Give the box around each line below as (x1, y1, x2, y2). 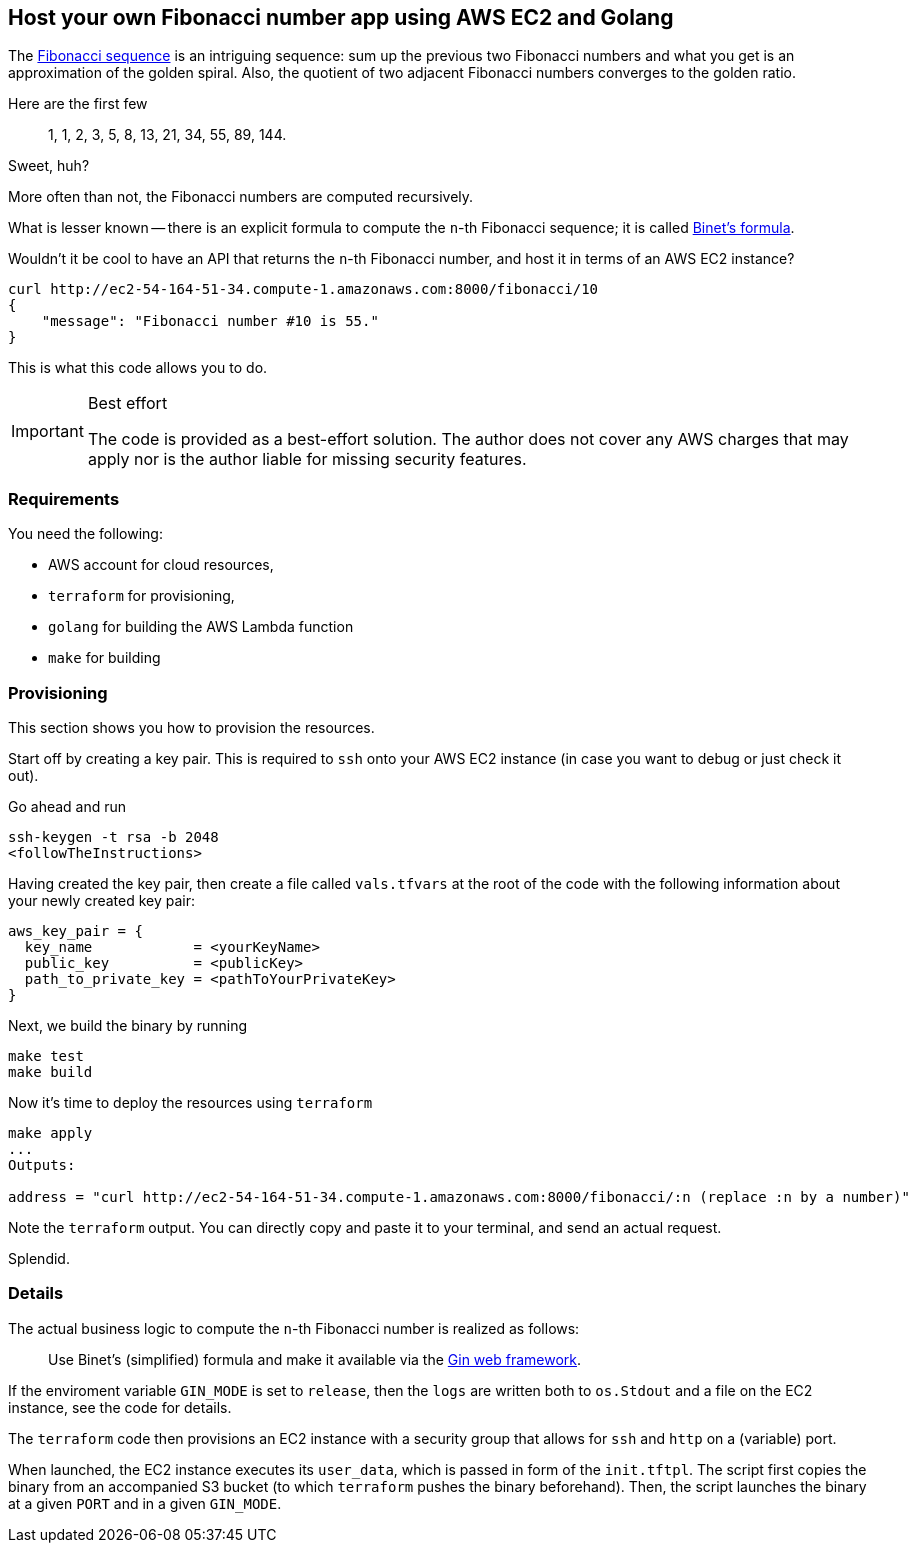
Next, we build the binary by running (8, 1016, 248, 1034)
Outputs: (8, 1156, 76, 1173)
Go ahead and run (8, 797, 127, 815)
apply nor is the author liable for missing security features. (87, 449, 527, 470)
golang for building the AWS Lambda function (48, 618, 354, 636)
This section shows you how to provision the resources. (8, 718, 375, 736)
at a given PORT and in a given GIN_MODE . (8, 1494, 282, 1512)
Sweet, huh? (8, 157, 90, 175)
